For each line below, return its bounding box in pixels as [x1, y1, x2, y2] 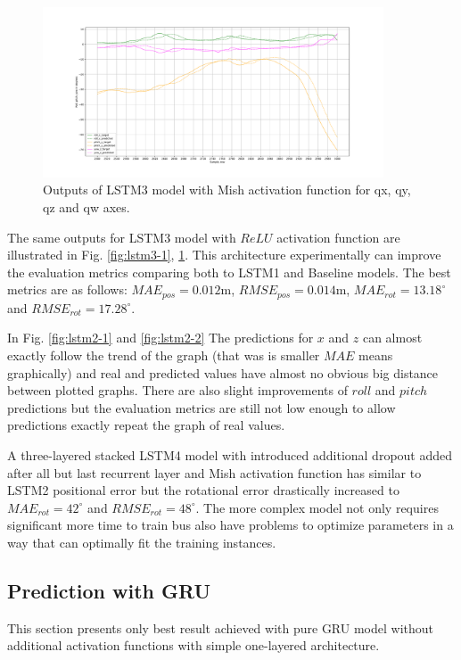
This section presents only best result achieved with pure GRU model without [7, 618, 434, 637]
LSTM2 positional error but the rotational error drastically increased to [7, 481, 399, 499]
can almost [362, 328, 423, 347]
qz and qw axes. [43, 197, 130, 216]
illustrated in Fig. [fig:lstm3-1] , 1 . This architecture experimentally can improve [7, 245, 441, 264]
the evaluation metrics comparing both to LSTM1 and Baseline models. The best [7, 262, 451, 281]
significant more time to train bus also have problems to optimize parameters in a [7, 516, 454, 534]
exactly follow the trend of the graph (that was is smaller [7, 346, 320, 364]
